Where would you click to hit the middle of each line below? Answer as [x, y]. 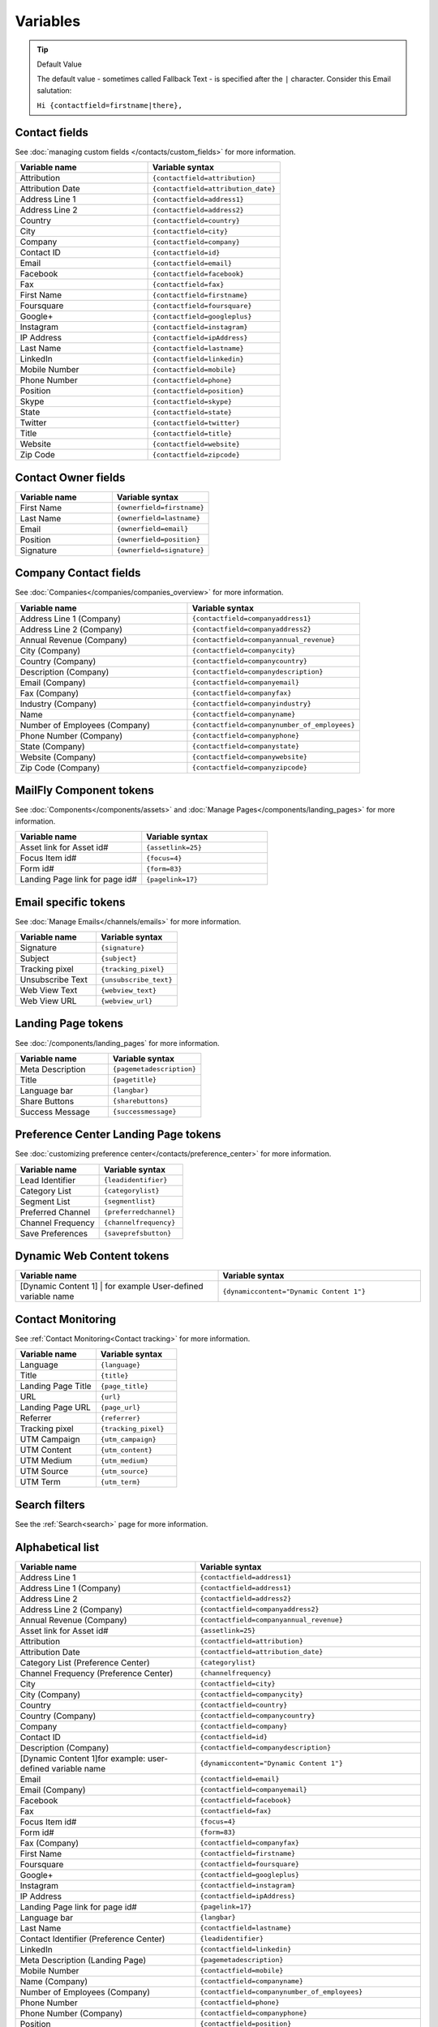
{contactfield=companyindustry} [251, 704]
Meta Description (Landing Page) [83, 1960]
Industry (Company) [58, 704]
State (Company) [52, 746]
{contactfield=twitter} [196, 423]
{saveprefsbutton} [137, 1234]
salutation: [54, 90]
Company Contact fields [78, 573]
